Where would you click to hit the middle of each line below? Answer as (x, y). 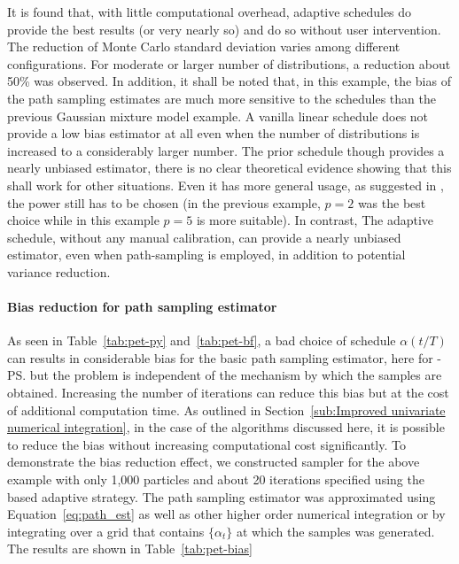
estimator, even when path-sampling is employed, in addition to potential (206, 255)
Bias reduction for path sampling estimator (142, 307)
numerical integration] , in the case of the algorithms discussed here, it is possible (226, 427)
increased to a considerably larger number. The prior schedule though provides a (226, 150)
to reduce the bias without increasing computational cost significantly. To (206, 444)
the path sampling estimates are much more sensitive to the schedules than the (222, 98)
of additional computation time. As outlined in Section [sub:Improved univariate (226, 409)
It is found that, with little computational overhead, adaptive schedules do (210, 12)
